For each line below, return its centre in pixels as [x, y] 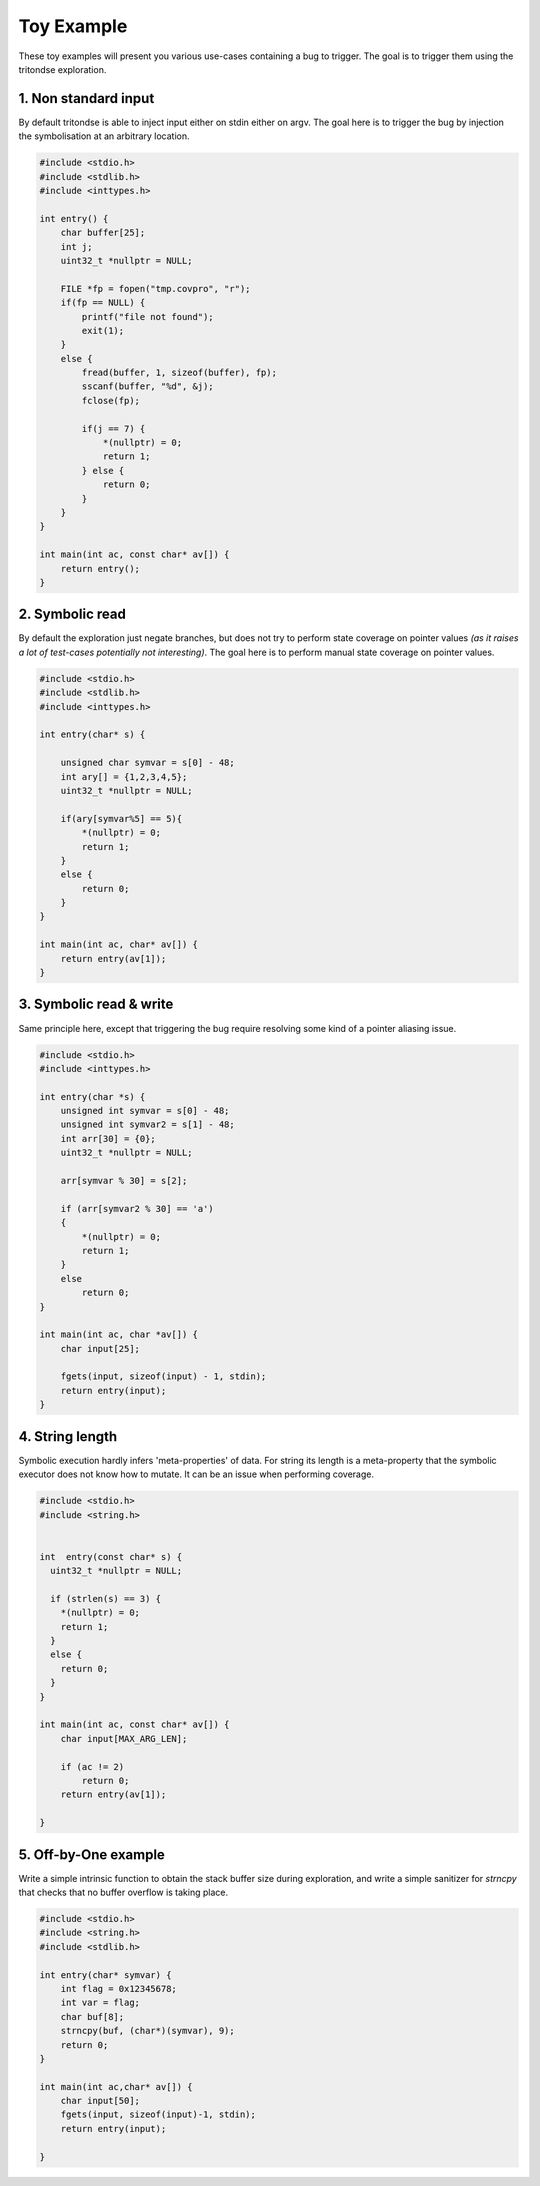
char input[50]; [100, 2101]
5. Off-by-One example [91, 1854]
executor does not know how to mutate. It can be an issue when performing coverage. [196, 1474]
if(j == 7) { [113, 428]
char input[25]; [100, 1348]
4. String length [68, 1436]
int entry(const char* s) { [111, 1556]
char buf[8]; [92, 2016]
